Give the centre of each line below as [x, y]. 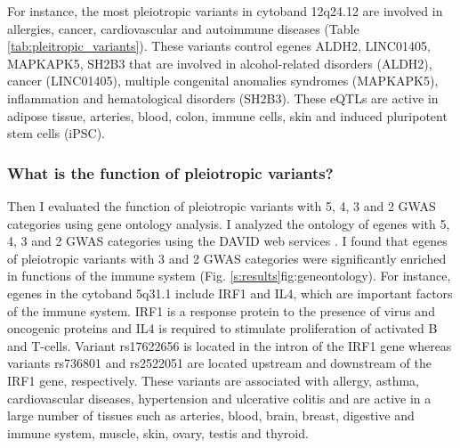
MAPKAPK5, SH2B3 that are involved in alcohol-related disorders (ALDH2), [220, 63]
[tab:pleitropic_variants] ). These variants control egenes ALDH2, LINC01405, [219, 46]
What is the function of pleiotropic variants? [170, 172]
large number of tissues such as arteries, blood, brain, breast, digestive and [211, 415]
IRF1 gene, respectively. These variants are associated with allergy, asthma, [213, 380]
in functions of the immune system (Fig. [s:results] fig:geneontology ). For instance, [229, 276]
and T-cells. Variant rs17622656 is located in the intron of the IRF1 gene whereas [230, 345]
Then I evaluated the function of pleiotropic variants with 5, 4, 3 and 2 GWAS [222, 205]
